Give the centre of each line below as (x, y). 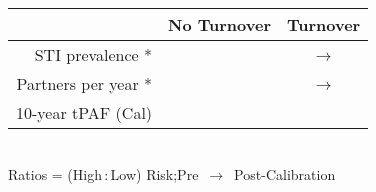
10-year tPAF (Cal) (84, 112)
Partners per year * (84, 83)
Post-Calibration (285, 173)
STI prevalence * (93, 54)
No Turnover (219, 24)
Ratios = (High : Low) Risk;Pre (103, 173)
